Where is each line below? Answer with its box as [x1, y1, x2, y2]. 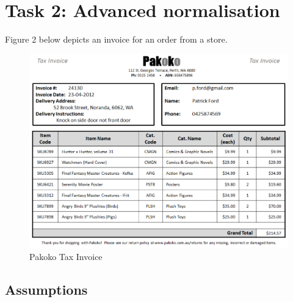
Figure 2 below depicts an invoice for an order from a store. [5, 33, 228, 46]
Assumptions [5, 280, 88, 299]
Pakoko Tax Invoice [29, 250, 103, 263]
